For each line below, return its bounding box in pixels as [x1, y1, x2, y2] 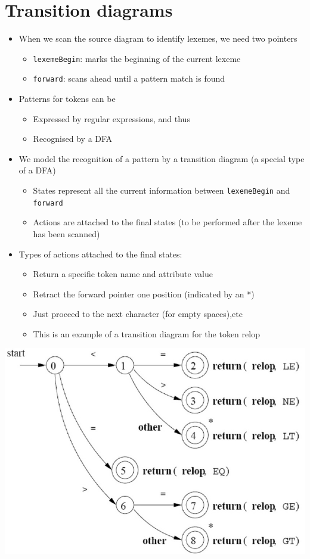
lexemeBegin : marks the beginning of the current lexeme [33, 52, 241, 64]
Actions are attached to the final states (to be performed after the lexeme [33, 216, 302, 228]
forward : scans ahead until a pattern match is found [33, 72, 225, 85]
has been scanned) [33, 227, 100, 240]
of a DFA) [18, 164, 56, 176]
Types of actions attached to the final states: [18, 247, 182, 260]
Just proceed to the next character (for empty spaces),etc [33, 308, 243, 320]
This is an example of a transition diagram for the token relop [33, 327, 260, 340]
